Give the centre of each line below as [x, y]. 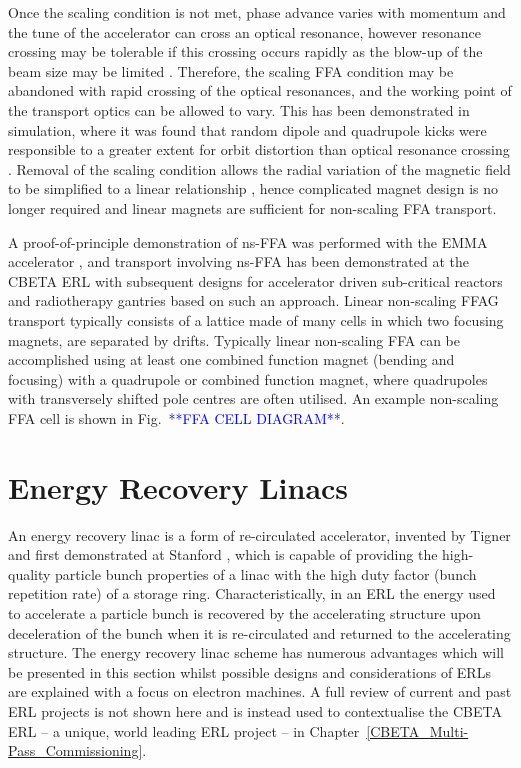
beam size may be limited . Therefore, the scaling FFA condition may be [231, 70]
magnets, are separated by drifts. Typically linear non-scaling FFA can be [234, 339]
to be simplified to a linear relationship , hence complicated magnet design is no [253, 188]
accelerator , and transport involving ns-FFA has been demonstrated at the [238, 261]
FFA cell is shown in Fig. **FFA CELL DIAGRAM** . [176, 417]
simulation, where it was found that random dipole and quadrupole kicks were [247, 129]
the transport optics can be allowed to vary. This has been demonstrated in [239, 109]
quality [29, 573]
